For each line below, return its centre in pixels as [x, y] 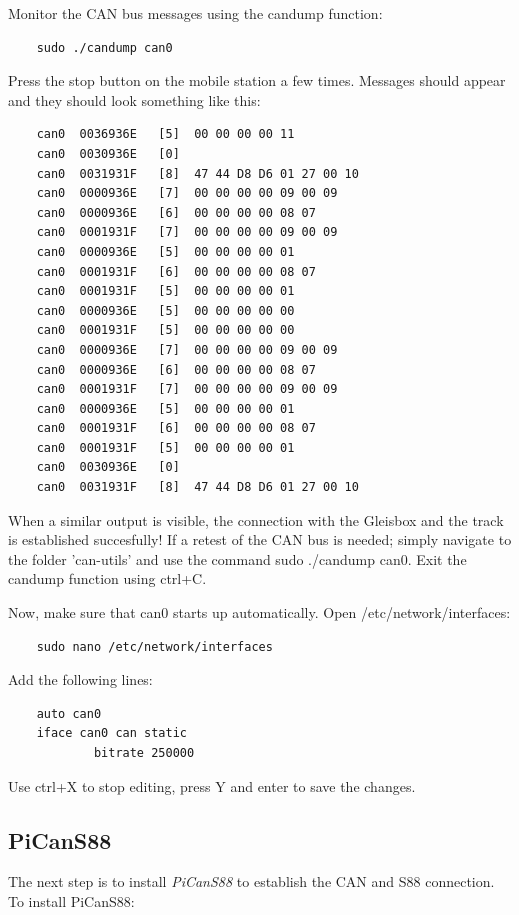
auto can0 [69, 713]
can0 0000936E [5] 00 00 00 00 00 [165, 310]
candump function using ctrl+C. [107, 578]
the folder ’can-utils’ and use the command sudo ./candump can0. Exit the [237, 558]
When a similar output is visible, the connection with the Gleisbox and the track [256, 519]
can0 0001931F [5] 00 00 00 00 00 [165, 330]
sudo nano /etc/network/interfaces [154, 646]
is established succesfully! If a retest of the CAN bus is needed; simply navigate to [260, 539]
